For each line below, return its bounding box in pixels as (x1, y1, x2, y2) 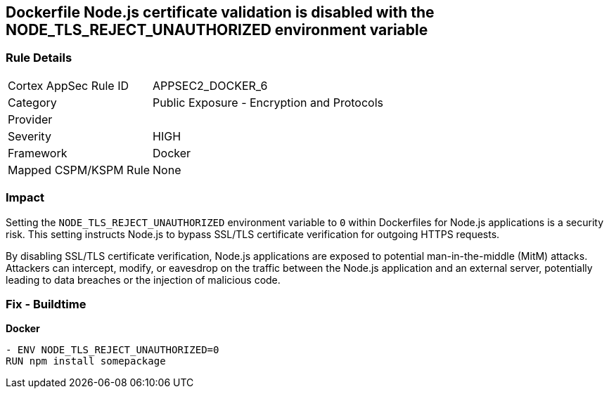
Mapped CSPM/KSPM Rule (8, 162, 150, 177)
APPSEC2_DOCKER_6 (153, 78, 268, 93)
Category (8, 95, 57, 110)
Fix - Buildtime (6, 296, 86, 311)
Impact (6, 190, 45, 205)
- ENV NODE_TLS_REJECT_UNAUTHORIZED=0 (6, 344, 219, 356)
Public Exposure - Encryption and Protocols (153, 95, 383, 110)
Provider (8, 112, 53, 126)
